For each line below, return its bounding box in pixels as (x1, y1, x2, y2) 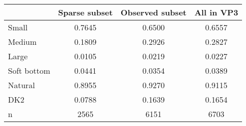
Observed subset (120, 6, 187, 18)
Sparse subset (58, 6, 113, 18)
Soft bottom (8, 65, 50, 76)
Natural (8, 79, 35, 91)
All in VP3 (194, 6, 239, 18)
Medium (8, 36, 37, 47)
